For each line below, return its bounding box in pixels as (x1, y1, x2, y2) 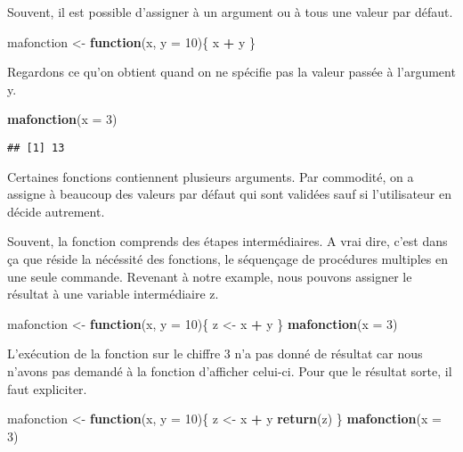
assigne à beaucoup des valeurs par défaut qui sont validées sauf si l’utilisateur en (7, 185, 451, 203)
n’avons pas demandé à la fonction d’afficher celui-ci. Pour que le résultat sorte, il (7, 361, 452, 380)
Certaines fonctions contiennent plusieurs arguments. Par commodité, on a (7, 167, 414, 185)
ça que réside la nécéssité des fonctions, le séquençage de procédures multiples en (7, 250, 448, 267)
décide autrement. (7, 201, 105, 220)
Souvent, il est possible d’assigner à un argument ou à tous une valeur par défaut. (7, 3, 453, 21)
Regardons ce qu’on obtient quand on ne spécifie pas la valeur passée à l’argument (7, 62, 456, 81)
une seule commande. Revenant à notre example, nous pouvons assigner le (7, 267, 412, 285)
